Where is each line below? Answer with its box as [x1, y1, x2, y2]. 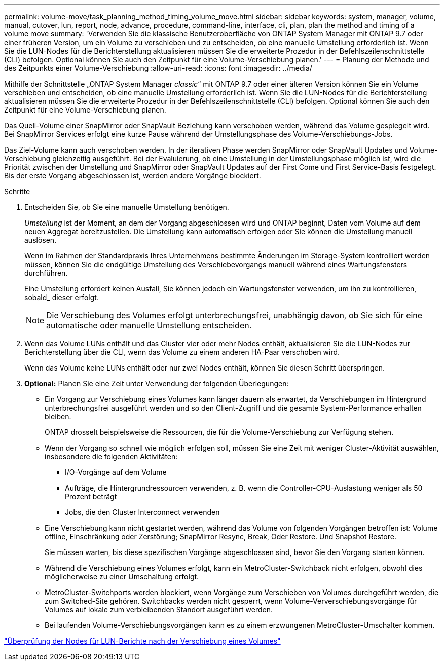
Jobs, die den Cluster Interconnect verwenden [65, 508, 220, 516]
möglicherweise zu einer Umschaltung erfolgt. [45, 572, 199, 581]
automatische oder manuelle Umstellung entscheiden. [46, 320, 252, 330]
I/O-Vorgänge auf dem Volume [65, 468, 167, 476]
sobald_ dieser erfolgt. [24, 293, 99, 302]
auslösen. [24, 236, 57, 244]
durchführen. [24, 269, 68, 277]
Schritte [4, 187, 30, 196]
